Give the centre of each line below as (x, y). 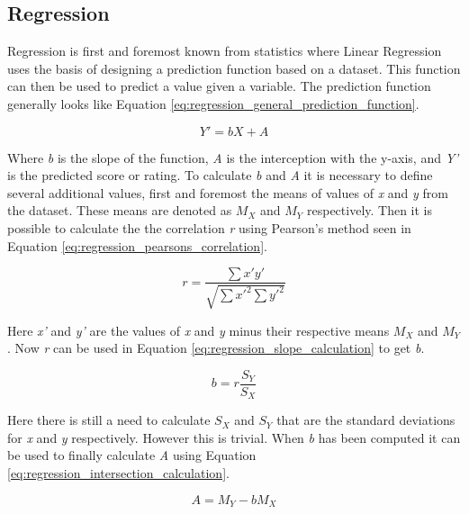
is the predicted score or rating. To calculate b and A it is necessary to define (220, 175)
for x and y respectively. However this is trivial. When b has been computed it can (234, 437)
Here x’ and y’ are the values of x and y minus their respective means (198, 330)
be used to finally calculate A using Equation (132, 455)
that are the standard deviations (366, 420)
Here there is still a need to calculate (109, 420)
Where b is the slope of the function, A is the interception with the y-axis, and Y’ (233, 157)
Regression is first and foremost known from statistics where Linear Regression (225, 51)
